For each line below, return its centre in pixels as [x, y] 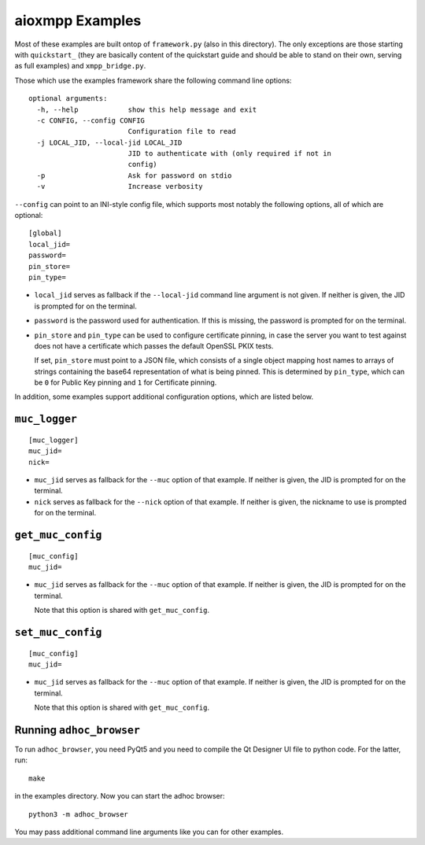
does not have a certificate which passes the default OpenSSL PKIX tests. [154, 345]
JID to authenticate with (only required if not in [230, 154]
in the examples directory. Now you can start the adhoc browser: [120, 796]
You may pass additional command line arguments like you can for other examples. [149, 832]
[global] [45, 233]
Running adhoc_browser [78, 730]
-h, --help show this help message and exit [147, 109]
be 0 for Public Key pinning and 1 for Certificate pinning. [126, 382]
